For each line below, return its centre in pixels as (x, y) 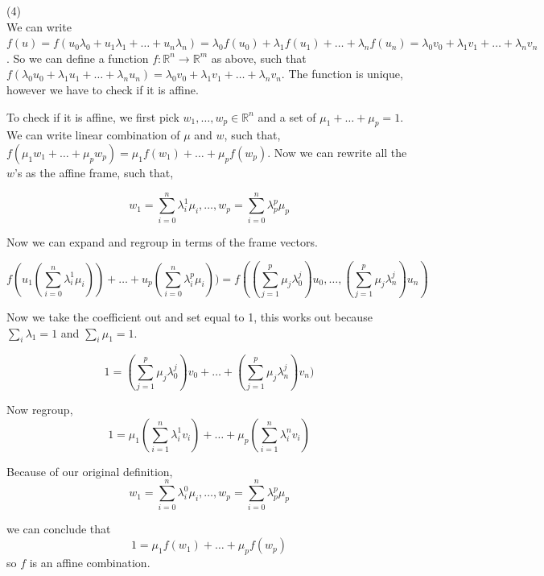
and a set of (287, 116)
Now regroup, (40, 410)
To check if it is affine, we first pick (93, 116)
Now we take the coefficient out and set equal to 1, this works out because (190, 317)
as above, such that (259, 58)
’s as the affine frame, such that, (94, 172)
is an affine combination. (90, 562)
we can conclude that (59, 529)
